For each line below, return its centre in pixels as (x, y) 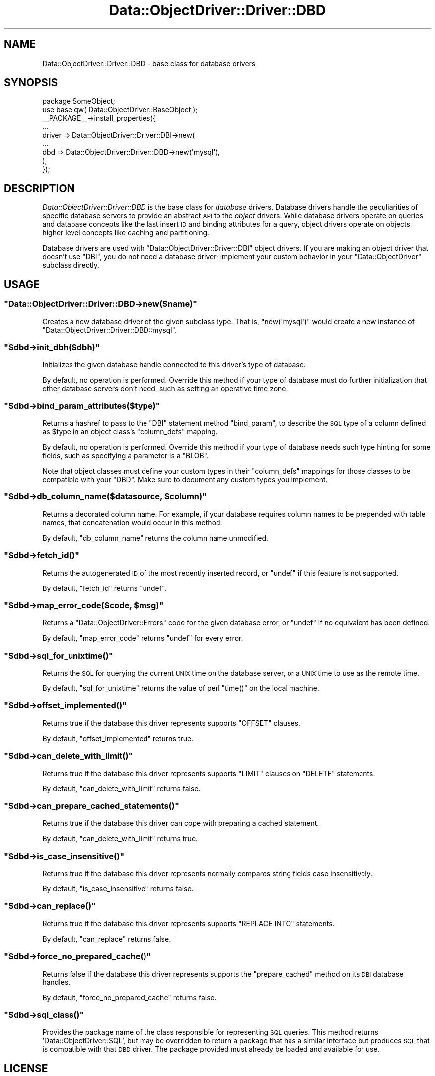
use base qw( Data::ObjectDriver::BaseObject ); (120, 110)
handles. (56, 982)
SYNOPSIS (31, 83)
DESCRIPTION (39, 188)
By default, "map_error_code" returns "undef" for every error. (143, 638)
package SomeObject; (79, 101)
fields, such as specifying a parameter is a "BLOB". (125, 455)
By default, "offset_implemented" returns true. (118, 738)
